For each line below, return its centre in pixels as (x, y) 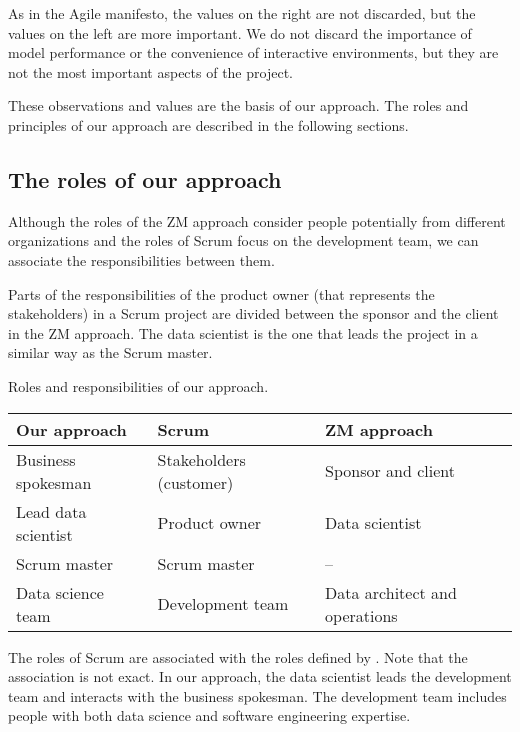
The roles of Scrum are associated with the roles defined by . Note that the (238, 656)
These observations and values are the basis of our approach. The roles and (238, 105)
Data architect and (391, 592)
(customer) (195, 482)
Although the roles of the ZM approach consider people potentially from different (257, 220)
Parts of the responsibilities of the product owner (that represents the (221, 293)
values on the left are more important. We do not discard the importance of (240, 32)
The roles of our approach (145, 178)
